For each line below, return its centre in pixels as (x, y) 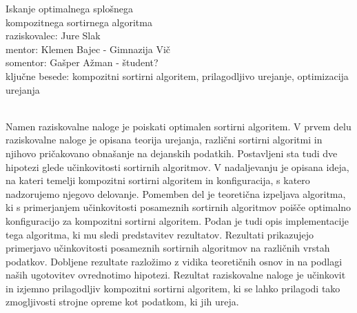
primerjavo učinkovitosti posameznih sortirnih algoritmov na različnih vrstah (168, 248)
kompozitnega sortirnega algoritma (79, 22)
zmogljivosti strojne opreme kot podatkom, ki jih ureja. (122, 302)
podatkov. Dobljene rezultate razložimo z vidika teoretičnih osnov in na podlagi (174, 261)
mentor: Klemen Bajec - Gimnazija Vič (88, 49)
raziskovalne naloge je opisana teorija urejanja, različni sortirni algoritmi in (164, 140)
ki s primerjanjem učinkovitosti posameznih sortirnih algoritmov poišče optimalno (178, 207)
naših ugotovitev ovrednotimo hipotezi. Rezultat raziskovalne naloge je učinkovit (176, 275)
